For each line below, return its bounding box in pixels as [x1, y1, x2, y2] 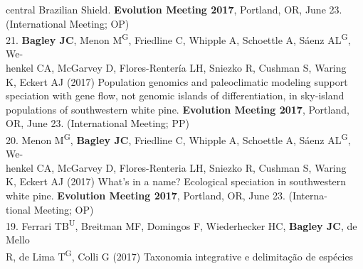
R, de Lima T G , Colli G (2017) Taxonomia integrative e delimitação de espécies [6, 247, 354, 263]
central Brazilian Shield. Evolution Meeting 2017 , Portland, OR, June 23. [6, 2, 342, 16]
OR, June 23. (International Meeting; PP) [6, 116, 189, 131]
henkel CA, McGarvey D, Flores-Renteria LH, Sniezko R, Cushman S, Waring [6, 160, 347, 175]
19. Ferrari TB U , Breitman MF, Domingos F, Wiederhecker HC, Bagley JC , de [6, 216, 357, 233]
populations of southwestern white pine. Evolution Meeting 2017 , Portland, [6, 101, 349, 116]
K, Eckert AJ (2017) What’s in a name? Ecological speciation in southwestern [6, 174, 347, 189]
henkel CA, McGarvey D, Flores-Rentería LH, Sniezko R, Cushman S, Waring [6, 60, 347, 75]
